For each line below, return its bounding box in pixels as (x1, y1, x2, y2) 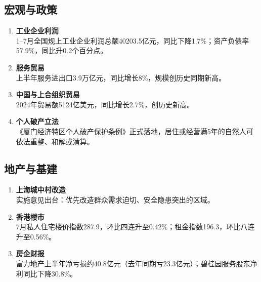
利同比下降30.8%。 (16, 268, 77, 278)
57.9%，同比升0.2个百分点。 (16, 45, 108, 56)
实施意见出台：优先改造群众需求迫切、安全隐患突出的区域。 (16, 194, 214, 205)
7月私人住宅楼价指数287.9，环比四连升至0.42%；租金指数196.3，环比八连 (16, 221, 255, 232)
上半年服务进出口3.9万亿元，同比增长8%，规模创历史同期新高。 (16, 72, 226, 83)
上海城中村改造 (16, 184, 66, 195)
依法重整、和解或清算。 (16, 136, 94, 146)
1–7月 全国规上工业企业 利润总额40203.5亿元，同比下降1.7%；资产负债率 (16, 35, 249, 46)
